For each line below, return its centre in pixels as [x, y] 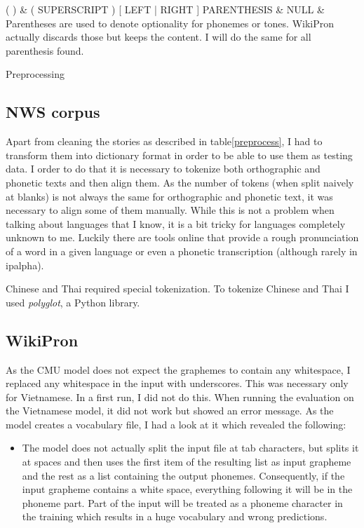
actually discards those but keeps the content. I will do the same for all [159, 37]
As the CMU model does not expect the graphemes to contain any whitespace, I [178, 369]
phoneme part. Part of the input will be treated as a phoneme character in [182, 502]
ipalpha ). [25, 265]
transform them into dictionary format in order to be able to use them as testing [179, 155]
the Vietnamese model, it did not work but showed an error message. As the [170, 411]
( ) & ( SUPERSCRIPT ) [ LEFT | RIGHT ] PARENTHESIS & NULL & [165, 9]
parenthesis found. [45, 50]
